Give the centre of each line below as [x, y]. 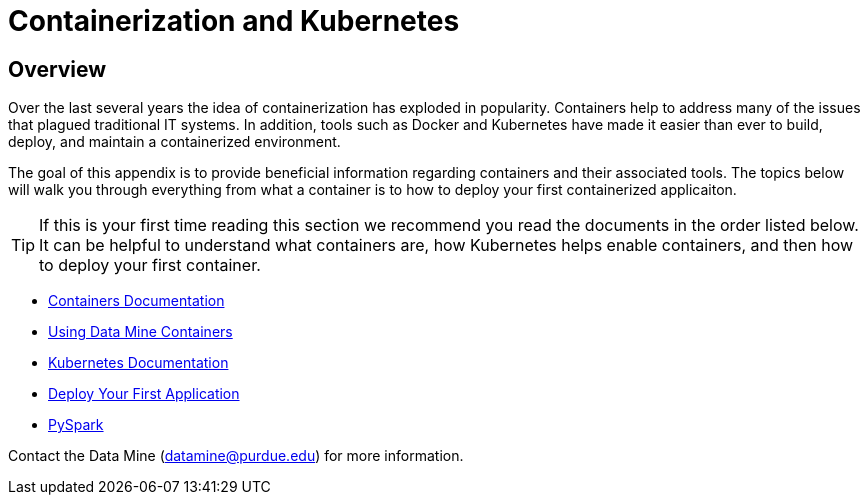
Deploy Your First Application [144, 394]
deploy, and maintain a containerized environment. [174, 142]
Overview [57, 69]
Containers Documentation [136, 301]
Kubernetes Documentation [138, 363]
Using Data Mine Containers [140, 332]
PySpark [76, 425]
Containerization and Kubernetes [234, 21]
